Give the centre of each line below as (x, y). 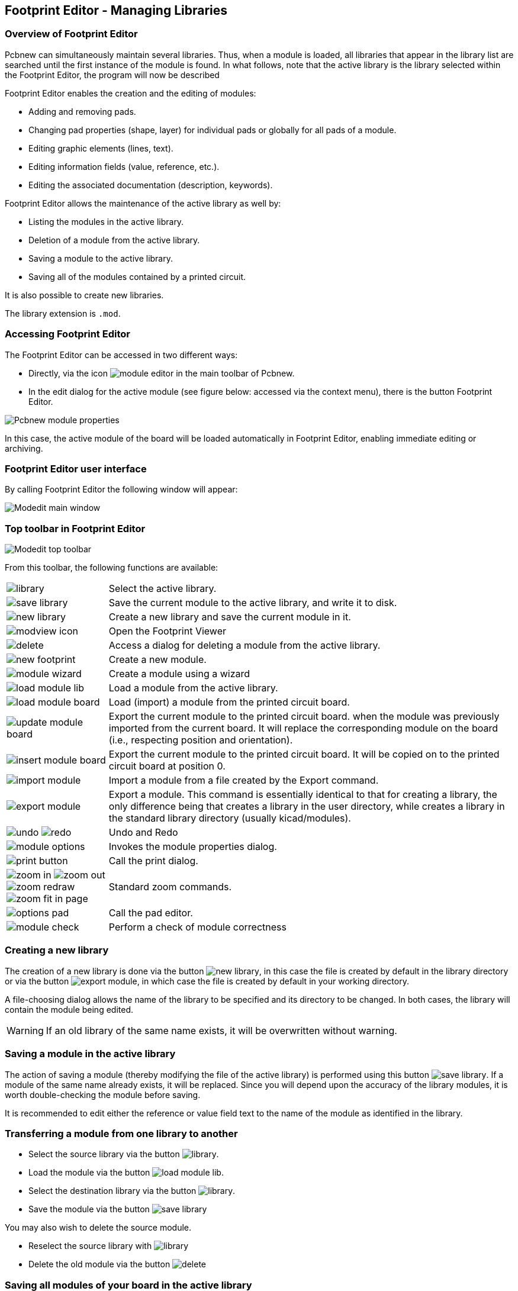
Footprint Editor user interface (76, 469)
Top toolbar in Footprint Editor (75, 528)
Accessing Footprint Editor (67, 334)
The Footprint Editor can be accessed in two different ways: (121, 355)
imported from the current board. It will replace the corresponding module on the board (303, 728)
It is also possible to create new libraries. (84, 295)
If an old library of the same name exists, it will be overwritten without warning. (221, 1030)
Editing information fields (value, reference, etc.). (124, 166)
